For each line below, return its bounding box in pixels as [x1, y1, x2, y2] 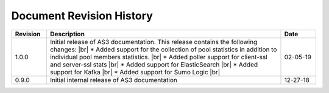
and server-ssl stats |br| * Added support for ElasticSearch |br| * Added [49, 60, 258, 69]
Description [49, 30, 85, 38]
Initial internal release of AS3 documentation [49, 75, 178, 84]
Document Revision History [11, 9, 153, 22]
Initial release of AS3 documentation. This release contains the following [49, 37, 258, 46]
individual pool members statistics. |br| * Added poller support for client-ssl [49, 53, 267, 61]
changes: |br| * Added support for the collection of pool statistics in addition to [49, 45, 277, 54]
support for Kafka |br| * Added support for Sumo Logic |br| [49, 68, 221, 76]
